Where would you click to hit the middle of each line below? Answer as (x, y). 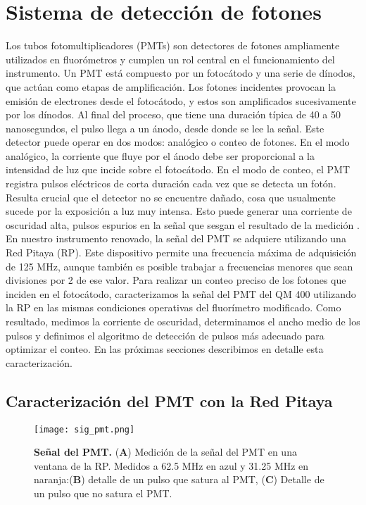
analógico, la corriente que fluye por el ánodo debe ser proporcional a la (160, 155)
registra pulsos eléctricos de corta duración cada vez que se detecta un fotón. (171, 183)
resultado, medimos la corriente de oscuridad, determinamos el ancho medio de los (183, 321)
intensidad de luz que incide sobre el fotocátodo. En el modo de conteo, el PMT (178, 169)
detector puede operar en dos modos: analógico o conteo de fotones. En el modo (178, 142)
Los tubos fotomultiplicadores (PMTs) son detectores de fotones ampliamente (173, 45)
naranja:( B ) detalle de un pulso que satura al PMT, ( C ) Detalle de (179, 479)
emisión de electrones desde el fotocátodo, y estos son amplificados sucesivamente (181, 100)
